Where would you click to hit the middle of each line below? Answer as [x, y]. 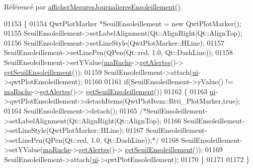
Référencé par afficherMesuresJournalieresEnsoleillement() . [93, 6]
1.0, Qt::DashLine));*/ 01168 [135, 140]
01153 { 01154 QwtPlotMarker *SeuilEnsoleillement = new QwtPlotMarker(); [123, 23]
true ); [231, 101]
